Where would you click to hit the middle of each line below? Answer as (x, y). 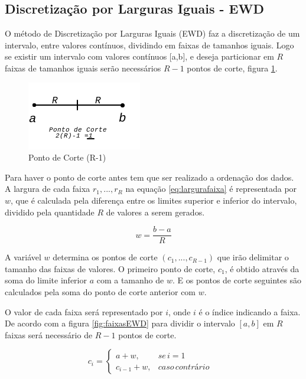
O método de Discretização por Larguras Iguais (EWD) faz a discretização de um (152, 33)
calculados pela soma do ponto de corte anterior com (100, 291)
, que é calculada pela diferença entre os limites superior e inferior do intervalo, (154, 200)
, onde (180, 311)
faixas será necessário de (49, 334)
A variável (23, 257)
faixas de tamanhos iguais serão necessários (83, 68)
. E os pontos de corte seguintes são (237, 280)
